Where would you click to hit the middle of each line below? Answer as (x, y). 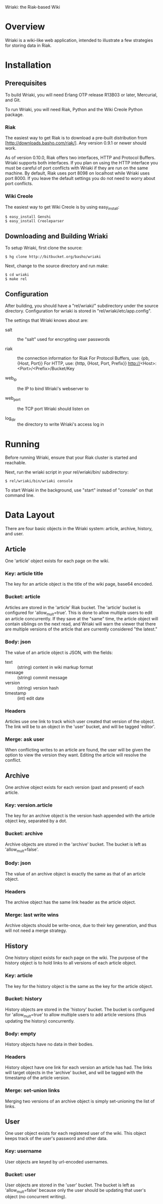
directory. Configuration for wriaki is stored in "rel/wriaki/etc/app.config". (78, 311)
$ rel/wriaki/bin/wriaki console (39, 481)
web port (13, 398)
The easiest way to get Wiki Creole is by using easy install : (62, 207)
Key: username (23, 1151)
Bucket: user (20, 1174)
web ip (11, 378)
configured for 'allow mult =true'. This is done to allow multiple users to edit (79, 613)
